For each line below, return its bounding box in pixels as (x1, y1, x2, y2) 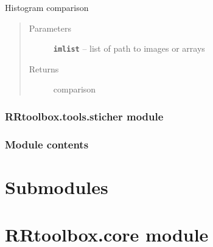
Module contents (5, 136, 89, 151)
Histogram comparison (5, 1, 89, 13)
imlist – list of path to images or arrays (53, 42, 205, 55)
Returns (29, 62, 59, 75)
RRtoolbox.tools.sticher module (5, 108, 164, 123)
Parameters (29, 21, 71, 34)
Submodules (5, 174, 108, 199)
